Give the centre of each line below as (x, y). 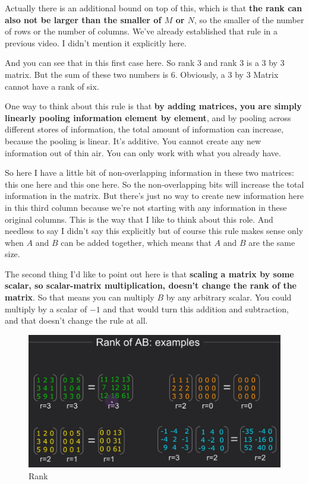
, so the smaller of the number (249, 19)
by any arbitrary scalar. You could (229, 297)
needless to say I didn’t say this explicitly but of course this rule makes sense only (154, 231)
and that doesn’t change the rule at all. (76, 320)
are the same (272, 242)
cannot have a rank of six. (52, 86)
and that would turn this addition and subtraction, (196, 309)
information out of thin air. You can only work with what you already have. (143, 152)
